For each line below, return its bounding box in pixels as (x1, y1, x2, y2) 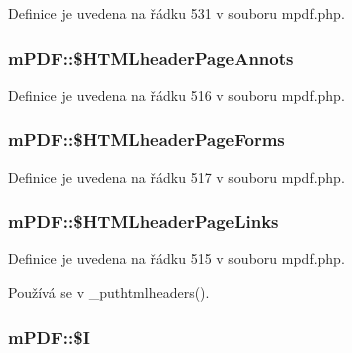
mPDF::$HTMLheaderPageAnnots (8, 45, 294, 70)
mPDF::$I (8, 324, 90, 349)
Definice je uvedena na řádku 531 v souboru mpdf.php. (8, 3, 345, 23)
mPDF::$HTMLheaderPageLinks (8, 209, 279, 234)
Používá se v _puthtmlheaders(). (8, 282, 210, 303)
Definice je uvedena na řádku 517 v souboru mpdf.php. (8, 166, 345, 187)
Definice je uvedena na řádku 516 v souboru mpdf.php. (8, 84, 345, 105)
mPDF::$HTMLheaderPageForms (8, 127, 285, 152)
